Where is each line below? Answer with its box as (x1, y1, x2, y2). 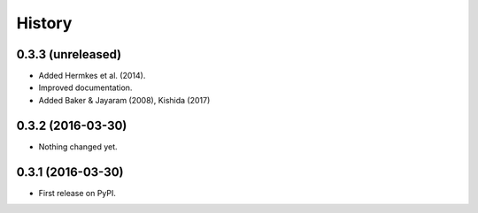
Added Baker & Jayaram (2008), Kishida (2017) (38, 95, 211, 105)
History (16, 13, 73, 33)
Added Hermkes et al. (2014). (38, 71, 146, 81)
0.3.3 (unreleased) (16, 47, 122, 62)
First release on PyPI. (38, 187, 117, 198)
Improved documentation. (38, 82, 133, 93)
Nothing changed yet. (38, 141, 119, 152)
